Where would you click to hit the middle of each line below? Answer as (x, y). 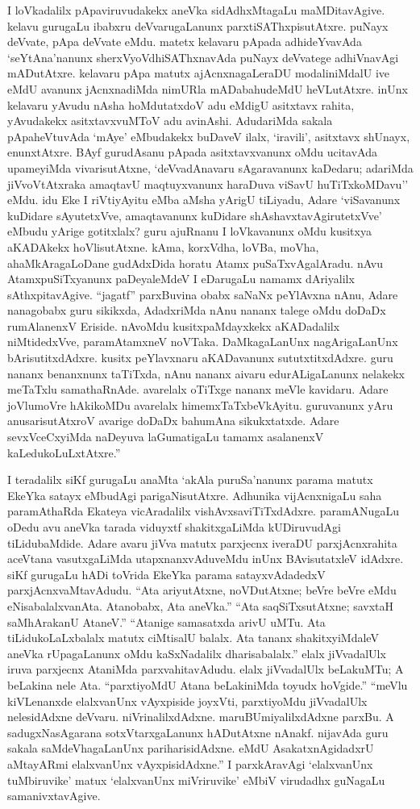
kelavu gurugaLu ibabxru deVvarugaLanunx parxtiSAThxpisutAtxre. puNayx (198, 25)
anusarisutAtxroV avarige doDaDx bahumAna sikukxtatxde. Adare (173, 421)
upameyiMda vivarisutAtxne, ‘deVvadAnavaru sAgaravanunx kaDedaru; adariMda (210, 167)
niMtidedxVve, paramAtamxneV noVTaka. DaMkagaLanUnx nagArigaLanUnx (203, 342)
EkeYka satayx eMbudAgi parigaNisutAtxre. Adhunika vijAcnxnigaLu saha (195, 495)
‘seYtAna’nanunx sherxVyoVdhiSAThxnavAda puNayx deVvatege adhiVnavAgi (203, 57)
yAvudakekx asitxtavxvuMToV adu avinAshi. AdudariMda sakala (170, 121)
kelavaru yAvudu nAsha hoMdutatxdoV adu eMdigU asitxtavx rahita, (181, 104)
